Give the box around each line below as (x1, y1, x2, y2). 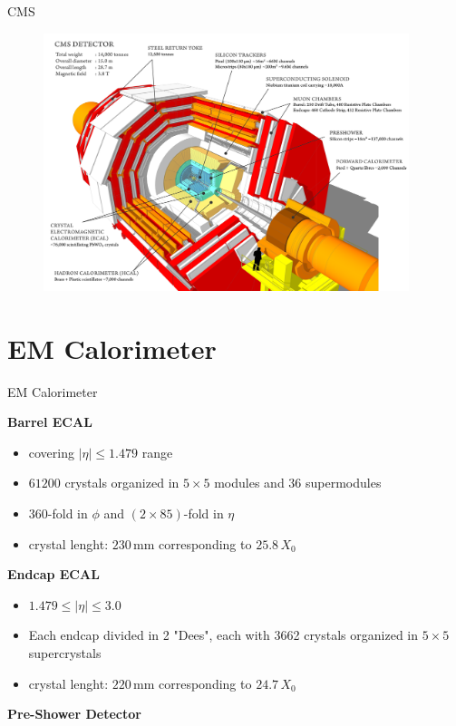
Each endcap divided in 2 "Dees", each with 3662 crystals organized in (28, 625, 419, 644)
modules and (214, 473, 285, 492)
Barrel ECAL (7, 412, 92, 431)
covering (28, 442, 75, 461)
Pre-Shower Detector (7, 704, 141, 723)
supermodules (306, 473, 382, 492)
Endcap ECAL (7, 565, 100, 584)
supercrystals (28, 644, 102, 663)
